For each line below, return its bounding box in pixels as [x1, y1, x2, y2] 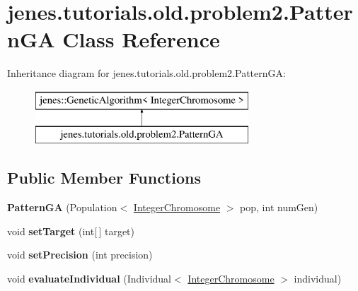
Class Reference [62, 25, 220, 54]
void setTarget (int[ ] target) [7, 223, 135, 238]
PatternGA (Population [7, 200, 117, 215]
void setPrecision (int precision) [7, 247, 153, 262]
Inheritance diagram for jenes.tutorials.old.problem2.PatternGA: [7, 66, 286, 81]
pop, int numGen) [240, 200, 318, 215]
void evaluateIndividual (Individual [7, 271, 172, 286]
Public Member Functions [7, 167, 201, 189]
